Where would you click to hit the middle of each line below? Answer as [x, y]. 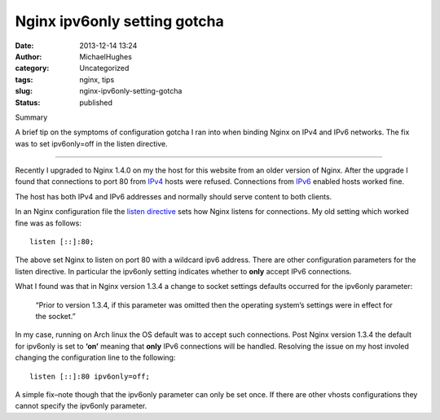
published [96, 103]
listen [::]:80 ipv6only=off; [90, 376]
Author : [29, 56]
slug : [24, 91]
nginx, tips [97, 79]
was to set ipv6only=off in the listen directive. [92, 143]
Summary [31, 117]
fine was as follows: [48, 223]
